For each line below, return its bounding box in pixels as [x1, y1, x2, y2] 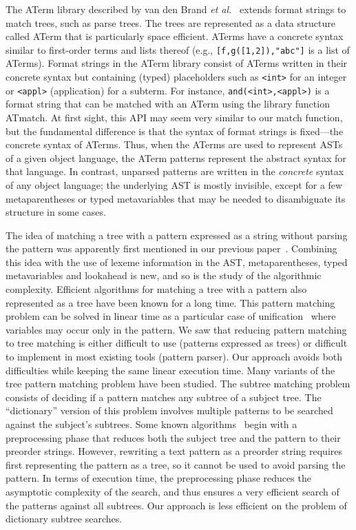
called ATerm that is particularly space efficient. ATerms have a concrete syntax [6, 29, 344, 43]
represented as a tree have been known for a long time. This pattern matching [6, 295, 335, 309]
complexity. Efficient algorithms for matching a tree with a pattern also [6, 282, 307, 296]
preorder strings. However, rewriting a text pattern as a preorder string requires [6, 444, 342, 458]
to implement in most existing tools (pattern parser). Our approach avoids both [6, 349, 343, 364]
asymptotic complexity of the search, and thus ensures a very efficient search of [6, 484, 339, 498]
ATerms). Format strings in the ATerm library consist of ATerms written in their [6, 56, 348, 70]
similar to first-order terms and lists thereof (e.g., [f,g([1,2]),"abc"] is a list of [6, 42, 350, 57]
